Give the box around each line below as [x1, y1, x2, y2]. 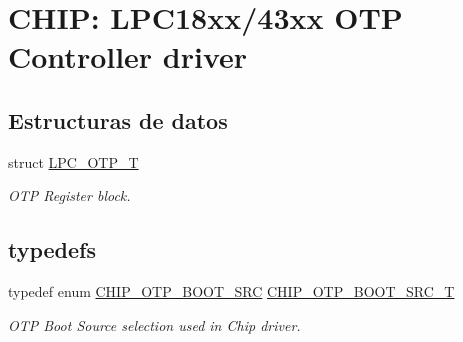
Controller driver [8, 36, 248, 77]
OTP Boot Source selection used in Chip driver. [8, 314, 301, 335]
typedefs [8, 234, 97, 265]
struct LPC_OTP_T [8, 151, 139, 172]
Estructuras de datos [8, 104, 228, 135]
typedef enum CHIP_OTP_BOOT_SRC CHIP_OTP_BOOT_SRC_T [8, 281, 455, 302]
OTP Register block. [8, 185, 131, 206]
